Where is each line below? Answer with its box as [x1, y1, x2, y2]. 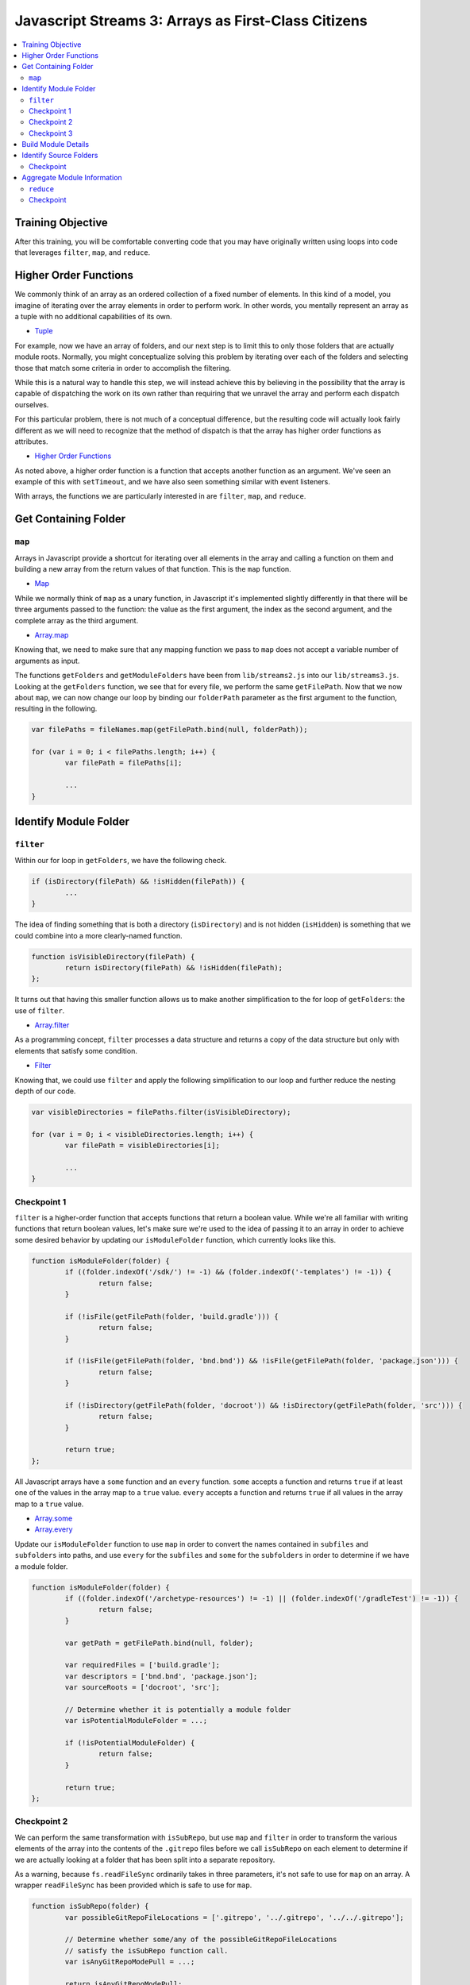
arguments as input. [14, 656, 80, 665]
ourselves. [14, 399, 49, 409]
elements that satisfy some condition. [14, 1046, 138, 1055]
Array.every [34, 1524, 73, 1534]
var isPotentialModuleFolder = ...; [64, 1716, 208, 1725]
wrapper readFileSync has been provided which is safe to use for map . [14, 1880, 252, 1890]
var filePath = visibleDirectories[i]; [64, 1141, 220, 1151]
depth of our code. [14, 1086, 76, 1096]
